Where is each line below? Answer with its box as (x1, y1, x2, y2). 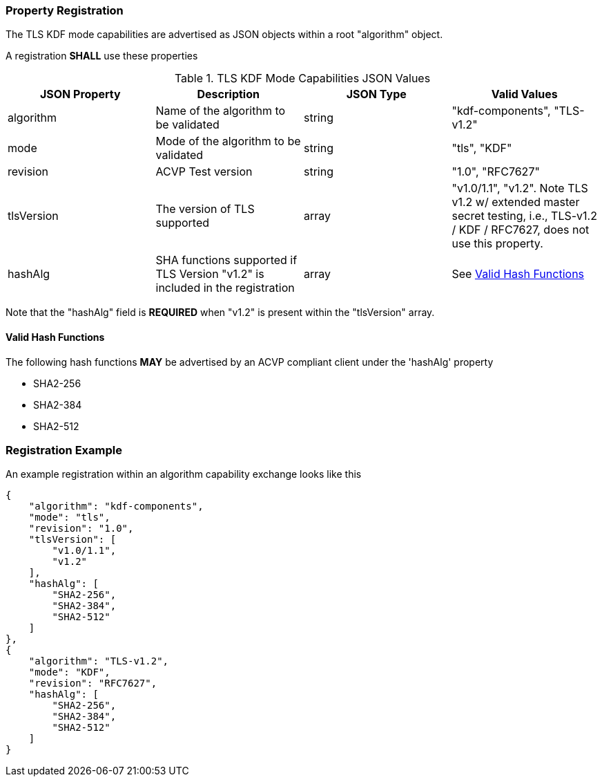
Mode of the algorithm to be (155, 134, 301, 149)
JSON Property (39, 87, 121, 102)
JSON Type (346, 87, 407, 102)
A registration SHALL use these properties (6, 50, 198, 62)
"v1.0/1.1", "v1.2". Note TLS (451, 181, 588, 196)
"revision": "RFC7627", (28, 678, 157, 689)
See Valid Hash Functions (451, 267, 585, 281)
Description (197, 87, 260, 102)
